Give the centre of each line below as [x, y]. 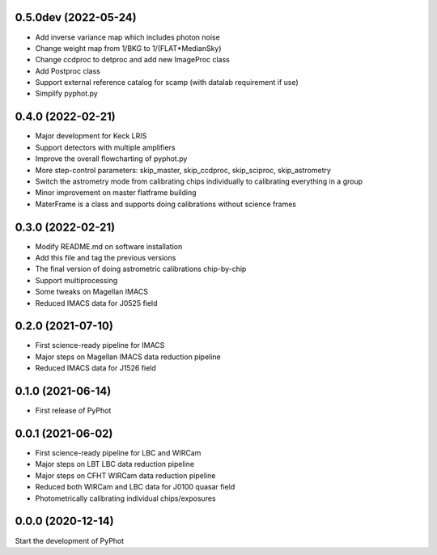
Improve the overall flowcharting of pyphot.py [111, 159]
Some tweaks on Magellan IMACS [92, 292]
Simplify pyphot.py [67, 94]
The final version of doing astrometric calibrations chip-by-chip [141, 269]
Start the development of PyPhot [70, 540]
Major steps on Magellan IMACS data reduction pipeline [128, 357]
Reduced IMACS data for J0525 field [96, 303]
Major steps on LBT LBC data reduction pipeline [115, 464]
